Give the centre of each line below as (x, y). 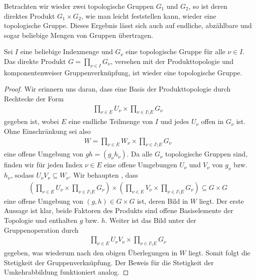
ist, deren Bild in (162, 201)
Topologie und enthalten (41, 220)
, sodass (22, 175)
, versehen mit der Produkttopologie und (172, 61)
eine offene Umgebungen (141, 165)
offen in (212, 121)
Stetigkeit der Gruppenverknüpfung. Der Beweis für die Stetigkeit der (109, 262)
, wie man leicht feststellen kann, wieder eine (149, 16)
